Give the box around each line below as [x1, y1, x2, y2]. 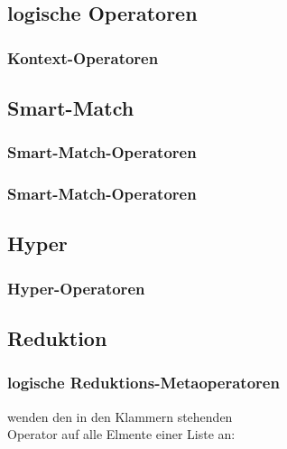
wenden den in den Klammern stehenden [7, 407, 233, 426]
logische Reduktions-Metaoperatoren [7, 371, 280, 394]
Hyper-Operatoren [7, 276, 145, 299]
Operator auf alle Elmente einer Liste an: [7, 425, 236, 444]
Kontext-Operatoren [7, 46, 159, 69]
